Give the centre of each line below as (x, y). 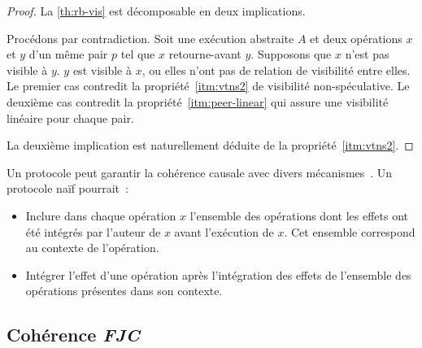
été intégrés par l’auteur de (93, 231)
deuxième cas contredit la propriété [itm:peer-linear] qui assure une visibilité (198, 101)
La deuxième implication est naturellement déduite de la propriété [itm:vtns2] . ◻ (210, 145)
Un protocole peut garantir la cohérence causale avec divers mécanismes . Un (200, 172)
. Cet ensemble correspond (350, 231)
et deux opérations (356, 38)
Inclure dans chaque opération (101, 215)
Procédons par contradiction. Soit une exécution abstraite (150, 38)
